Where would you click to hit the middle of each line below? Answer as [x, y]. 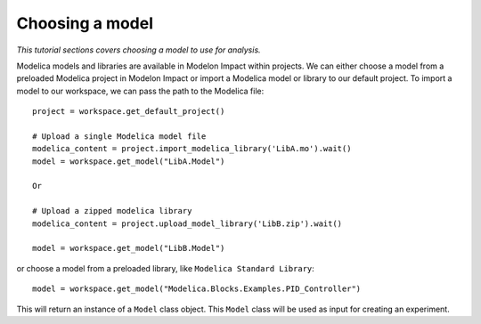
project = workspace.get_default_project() [129, 112]
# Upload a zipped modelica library [112, 211]
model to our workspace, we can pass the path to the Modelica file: [140, 91]
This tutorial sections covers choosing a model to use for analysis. [139, 50]
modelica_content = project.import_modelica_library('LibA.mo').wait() [192, 149]
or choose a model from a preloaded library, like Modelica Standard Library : [166, 268]
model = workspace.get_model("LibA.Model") [129, 161]
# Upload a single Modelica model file [119, 136]
